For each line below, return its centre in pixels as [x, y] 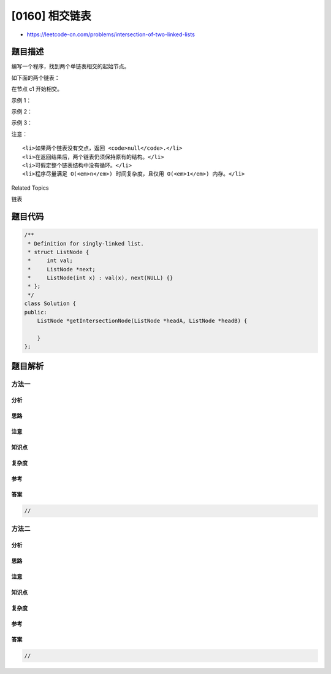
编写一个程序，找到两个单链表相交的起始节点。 [70, 66]
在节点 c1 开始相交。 [37, 89]
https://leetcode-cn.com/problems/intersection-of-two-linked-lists [111, 34]
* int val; [51, 261]
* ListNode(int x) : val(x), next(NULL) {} [101, 278]
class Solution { [50, 304]
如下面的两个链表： [36, 77]
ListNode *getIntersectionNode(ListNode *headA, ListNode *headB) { [142, 321]
